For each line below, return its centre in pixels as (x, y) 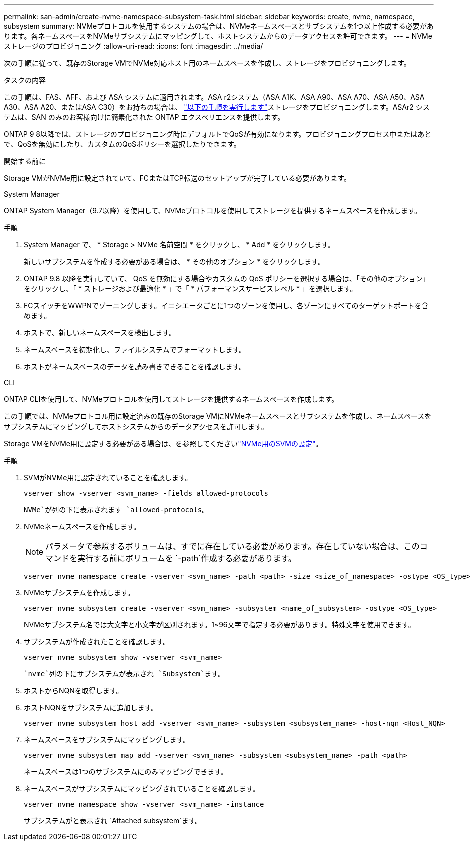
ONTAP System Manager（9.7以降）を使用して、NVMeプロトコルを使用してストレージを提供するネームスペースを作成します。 (213, 210)
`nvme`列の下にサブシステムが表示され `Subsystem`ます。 (124, 674)
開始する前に (25, 161)
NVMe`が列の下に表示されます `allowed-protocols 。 (117, 509)
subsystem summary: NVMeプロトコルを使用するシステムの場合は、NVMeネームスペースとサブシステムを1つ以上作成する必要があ (219, 26)
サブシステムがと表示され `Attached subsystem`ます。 (113, 821)
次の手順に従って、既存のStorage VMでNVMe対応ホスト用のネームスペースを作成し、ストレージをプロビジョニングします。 (207, 63)
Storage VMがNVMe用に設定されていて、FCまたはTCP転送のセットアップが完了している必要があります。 (177, 178)
